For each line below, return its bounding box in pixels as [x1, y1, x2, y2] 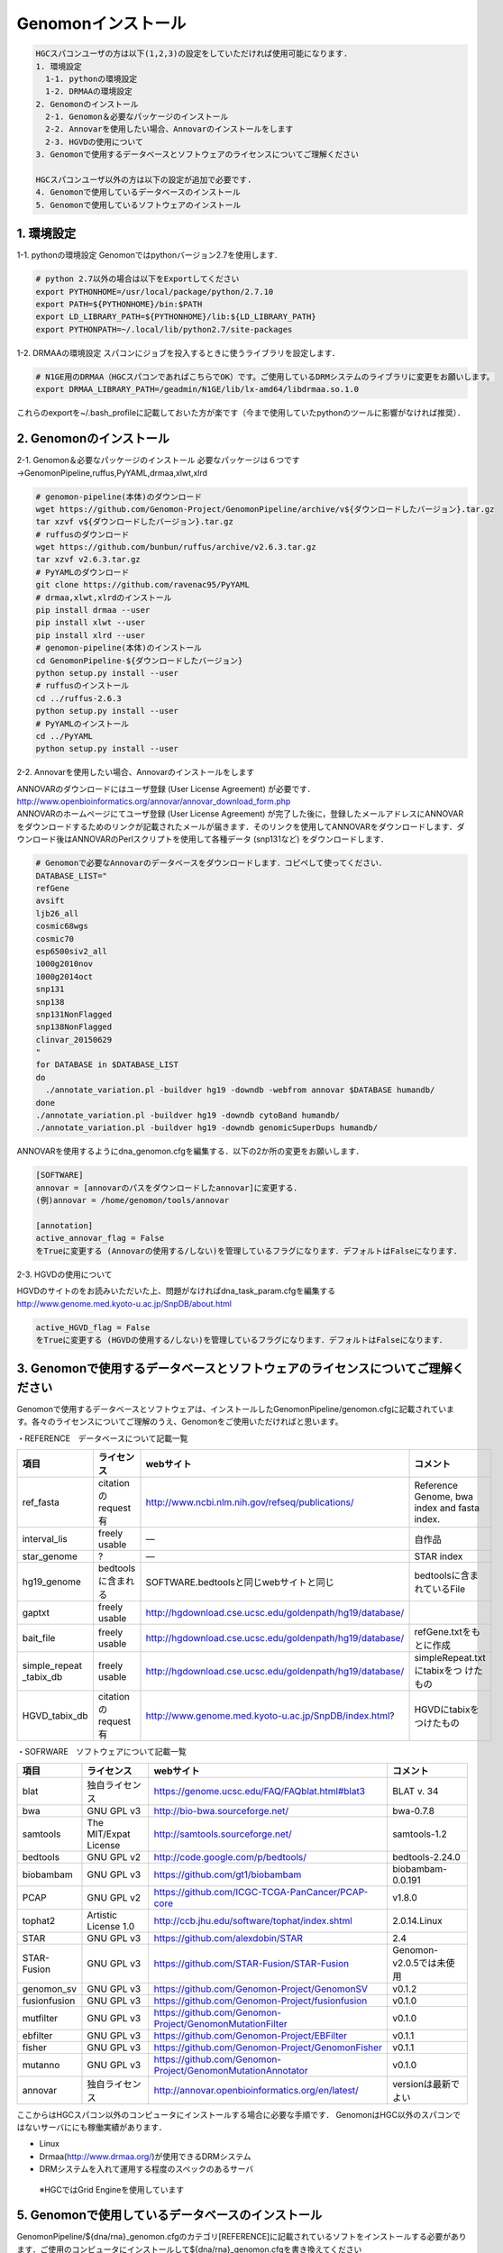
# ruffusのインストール [35, 680, 130, 691]
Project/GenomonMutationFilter [153, 2017, 288, 2030]
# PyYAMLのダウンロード [35, 567, 130, 577]
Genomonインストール [16, 14, 187, 33]
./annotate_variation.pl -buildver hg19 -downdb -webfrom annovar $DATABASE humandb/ [45, 1085, 435, 1095]
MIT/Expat [87, 1828, 131, 1840]
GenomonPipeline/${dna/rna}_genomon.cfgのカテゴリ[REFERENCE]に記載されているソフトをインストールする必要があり [16, 2231, 468, 2242]
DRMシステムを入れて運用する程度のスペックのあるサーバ [39, 2164, 254, 2175]
